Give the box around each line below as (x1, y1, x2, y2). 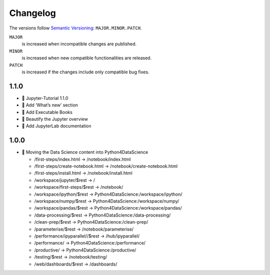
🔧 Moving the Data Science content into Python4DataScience (21, 149, 148, 155)
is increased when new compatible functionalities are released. (21, 55, 152, 61)
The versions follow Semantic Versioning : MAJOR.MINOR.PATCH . (9, 25, 142, 31)
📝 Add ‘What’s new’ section (21, 102, 78, 108)
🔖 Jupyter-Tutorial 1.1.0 (21, 95, 68, 101)
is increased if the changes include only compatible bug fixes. (21, 69, 149, 75)
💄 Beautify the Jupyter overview (21, 116, 88, 122)
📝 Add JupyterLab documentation (21, 123, 91, 129)
